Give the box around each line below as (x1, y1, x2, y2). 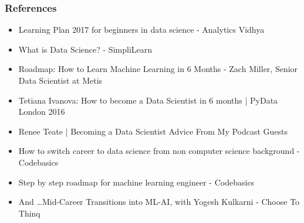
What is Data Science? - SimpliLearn (18, 43, 153, 55)
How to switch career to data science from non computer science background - (18, 145, 300, 157)
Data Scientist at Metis (18, 74, 103, 86)
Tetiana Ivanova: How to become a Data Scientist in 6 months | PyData (18, 94, 278, 106)
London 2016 (18, 105, 65, 118)
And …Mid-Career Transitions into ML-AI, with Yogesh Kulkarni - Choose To (18, 195, 300, 208)
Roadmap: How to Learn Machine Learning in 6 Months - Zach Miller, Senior (18, 63, 298, 75)
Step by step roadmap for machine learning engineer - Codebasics (18, 176, 255, 188)
